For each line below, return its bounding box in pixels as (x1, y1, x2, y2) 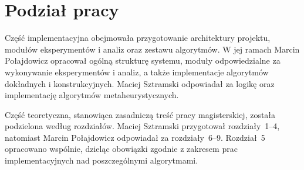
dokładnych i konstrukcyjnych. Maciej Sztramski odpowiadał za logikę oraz (5, 77, 275, 89)
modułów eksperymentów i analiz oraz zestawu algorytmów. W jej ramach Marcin (5, 43, 300, 55)
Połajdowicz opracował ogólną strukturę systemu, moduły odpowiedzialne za (5, 54, 281, 67)
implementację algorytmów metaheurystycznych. (5, 89, 179, 101)
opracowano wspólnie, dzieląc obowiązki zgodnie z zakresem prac (5, 143, 238, 155)
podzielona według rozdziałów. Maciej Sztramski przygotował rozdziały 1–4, (5, 120, 280, 132)
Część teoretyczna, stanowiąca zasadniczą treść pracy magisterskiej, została (5, 108, 276, 120)
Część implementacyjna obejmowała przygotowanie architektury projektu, (5, 32, 271, 44)
